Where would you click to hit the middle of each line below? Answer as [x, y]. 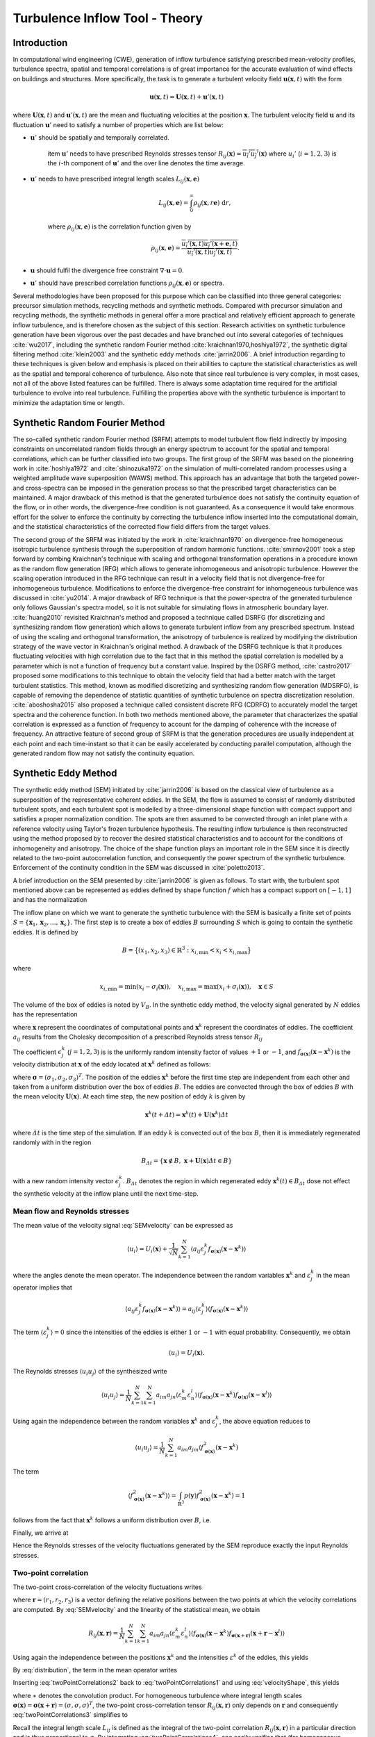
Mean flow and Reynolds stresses [71, 1211]
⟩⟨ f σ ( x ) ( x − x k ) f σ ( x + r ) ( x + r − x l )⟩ [237, 1633]
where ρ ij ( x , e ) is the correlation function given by [119, 228]
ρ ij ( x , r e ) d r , [212, 204]
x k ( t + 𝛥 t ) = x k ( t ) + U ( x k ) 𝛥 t [186, 1114]
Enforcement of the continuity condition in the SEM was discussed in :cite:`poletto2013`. [139, 868]
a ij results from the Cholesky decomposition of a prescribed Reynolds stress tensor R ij [138, 1038]
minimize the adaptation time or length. [69, 402]
